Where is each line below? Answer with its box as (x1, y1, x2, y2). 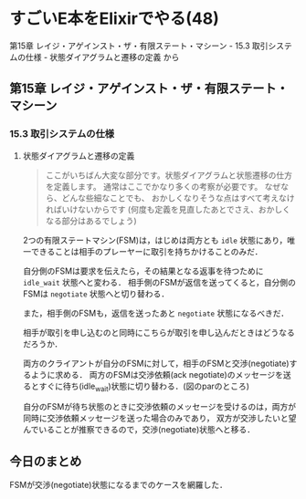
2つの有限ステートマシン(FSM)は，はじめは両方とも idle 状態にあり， (22, 234, 288, 245)
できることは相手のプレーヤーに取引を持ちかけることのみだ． (30, 245, 263, 256)
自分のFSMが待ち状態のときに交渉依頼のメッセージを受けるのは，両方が (22, 401, 297, 412)
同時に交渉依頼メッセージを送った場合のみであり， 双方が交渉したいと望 (22, 412, 297, 424)
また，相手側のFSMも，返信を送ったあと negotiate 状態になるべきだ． (22, 307, 290, 318)
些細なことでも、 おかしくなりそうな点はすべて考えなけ (85, 192, 295, 203)
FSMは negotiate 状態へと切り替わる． (22, 288, 170, 299)
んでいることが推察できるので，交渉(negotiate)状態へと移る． (22, 424, 256, 435)
